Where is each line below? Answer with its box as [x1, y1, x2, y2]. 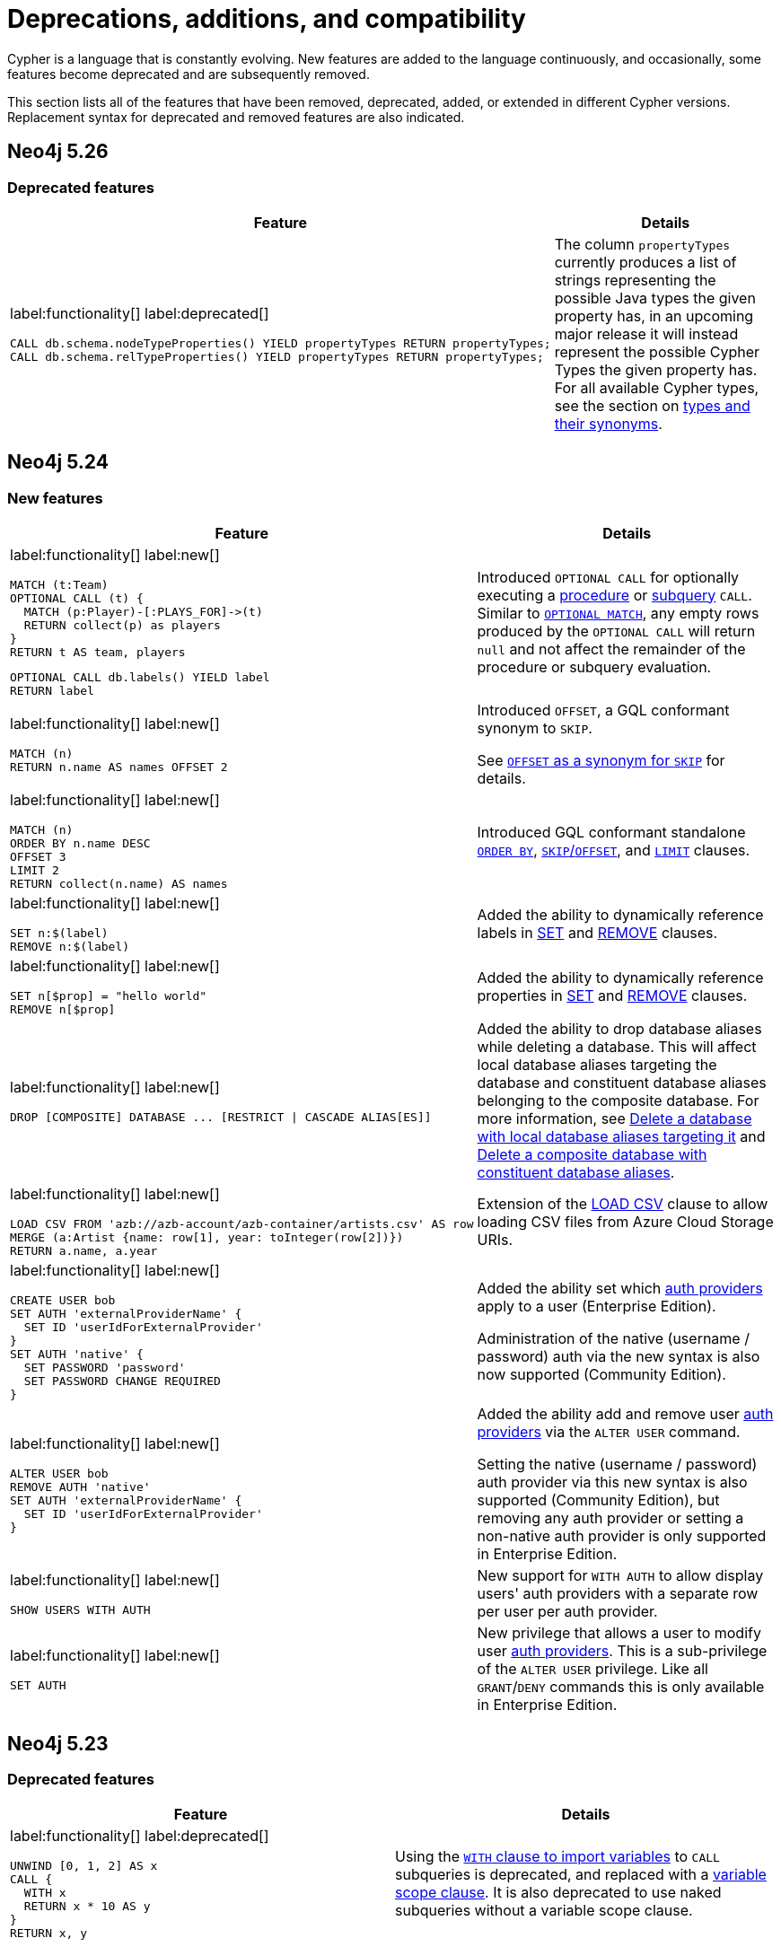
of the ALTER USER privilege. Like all [477, 1660, 708, 1679]
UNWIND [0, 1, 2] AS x [10, 1859, 158, 1873]
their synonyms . [554, 414, 663, 433]
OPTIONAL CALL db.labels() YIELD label [10, 671, 270, 685]
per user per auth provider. [477, 1602, 658, 1621]
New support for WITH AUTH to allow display [477, 1566, 764, 1585]
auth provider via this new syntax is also [477, 1473, 748, 1492]
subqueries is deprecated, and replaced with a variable [395, 1865, 767, 1884]
